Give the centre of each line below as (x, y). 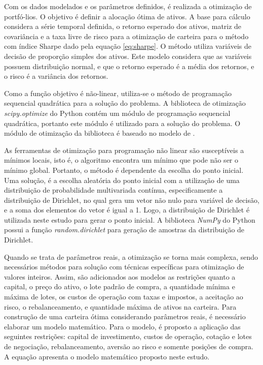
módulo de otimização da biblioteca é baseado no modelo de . (100, 133)
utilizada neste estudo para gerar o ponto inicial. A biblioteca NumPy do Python (130, 219)
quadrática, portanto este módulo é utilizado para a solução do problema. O (122, 123)
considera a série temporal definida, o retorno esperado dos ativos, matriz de (123, 26)
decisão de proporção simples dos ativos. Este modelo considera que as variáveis (128, 56)
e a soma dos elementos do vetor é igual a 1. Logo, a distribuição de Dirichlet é (127, 210)
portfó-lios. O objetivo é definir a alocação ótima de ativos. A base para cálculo (127, 16)
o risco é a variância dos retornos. (56, 76)
